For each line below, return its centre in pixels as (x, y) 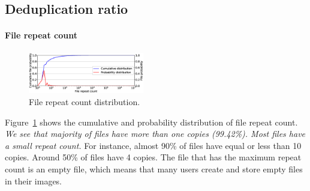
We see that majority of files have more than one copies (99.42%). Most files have (155, 134)
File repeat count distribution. (85, 101)
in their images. (34, 180)
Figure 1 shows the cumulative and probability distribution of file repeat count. (151, 122)
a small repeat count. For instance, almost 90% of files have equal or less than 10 (153, 145)
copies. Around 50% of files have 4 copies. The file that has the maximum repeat (153, 157)
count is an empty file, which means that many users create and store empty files (154, 168)
